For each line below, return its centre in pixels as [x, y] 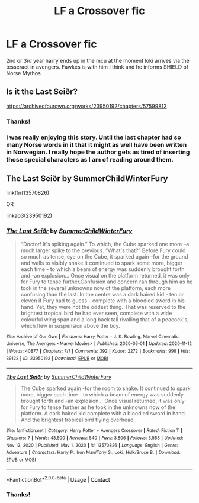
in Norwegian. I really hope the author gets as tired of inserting [98, 152]
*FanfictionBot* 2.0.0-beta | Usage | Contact [58, 479]
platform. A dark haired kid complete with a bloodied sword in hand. [103, 414]
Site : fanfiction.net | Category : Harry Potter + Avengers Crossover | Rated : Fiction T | [94, 431]
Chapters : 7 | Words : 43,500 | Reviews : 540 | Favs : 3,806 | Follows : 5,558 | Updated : [95, 438]
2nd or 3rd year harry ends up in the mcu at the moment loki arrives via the [98, 60]
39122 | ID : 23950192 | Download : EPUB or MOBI [57, 358]
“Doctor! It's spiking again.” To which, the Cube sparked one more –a [105, 244]
